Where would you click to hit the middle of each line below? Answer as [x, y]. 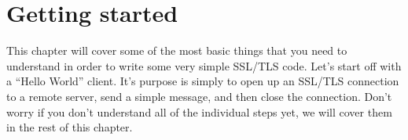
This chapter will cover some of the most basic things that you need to [177, 50]
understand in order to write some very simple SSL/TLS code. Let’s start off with [204, 65]
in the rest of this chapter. [70, 127]
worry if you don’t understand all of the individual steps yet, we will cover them [199, 111]
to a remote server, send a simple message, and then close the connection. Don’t [199, 96]
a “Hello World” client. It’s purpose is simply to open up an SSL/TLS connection [203, 81]
